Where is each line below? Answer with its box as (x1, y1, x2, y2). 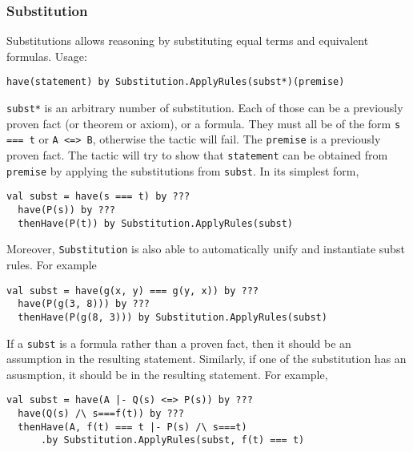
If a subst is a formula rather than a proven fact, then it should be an (6, 334, 351, 351)
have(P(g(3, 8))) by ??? (18, 298, 150, 310)
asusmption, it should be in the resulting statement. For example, (6, 365, 328, 382)
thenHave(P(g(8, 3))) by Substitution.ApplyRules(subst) (18, 311, 327, 323)
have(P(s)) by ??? (18, 204, 116, 216)
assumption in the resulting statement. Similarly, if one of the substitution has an (6, 350, 407, 367)
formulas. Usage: (6, 47, 87, 64)
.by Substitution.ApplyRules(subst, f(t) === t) (40, 434, 305, 446)
